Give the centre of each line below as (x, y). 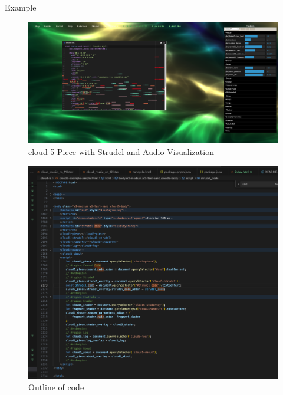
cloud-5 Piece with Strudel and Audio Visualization (121, 151)
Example (21, 7)
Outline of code (56, 387)
